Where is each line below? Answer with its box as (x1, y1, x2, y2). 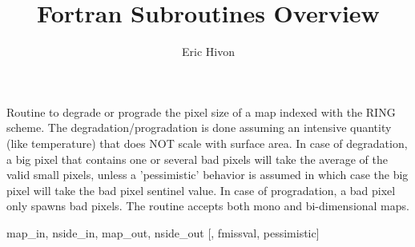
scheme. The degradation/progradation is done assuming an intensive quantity (6, 119, 392, 136)
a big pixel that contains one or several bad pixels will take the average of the (6, 150, 388, 167)
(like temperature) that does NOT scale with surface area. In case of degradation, (6, 134, 408, 151)
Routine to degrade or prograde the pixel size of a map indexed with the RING (6, 103, 396, 120)
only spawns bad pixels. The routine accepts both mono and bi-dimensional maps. (6, 197, 409, 214)
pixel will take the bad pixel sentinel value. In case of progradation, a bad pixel (6, 181, 396, 198)
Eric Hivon (182, 43, 235, 60)
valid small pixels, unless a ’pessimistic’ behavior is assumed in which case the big (6, 166, 409, 183)
